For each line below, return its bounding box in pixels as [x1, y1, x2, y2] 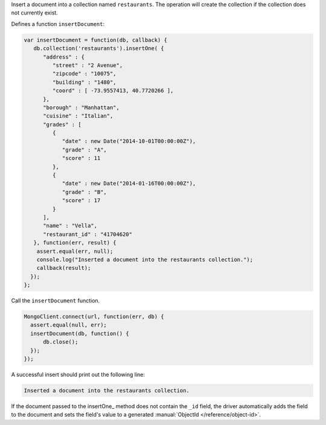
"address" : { [43, 53, 85, 60]
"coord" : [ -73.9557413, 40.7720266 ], [52, 88, 174, 94]
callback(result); [36, 264, 91, 272]
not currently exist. [11, 9, 59, 16]
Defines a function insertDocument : [11, 20, 105, 27]
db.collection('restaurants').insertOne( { [33, 45, 164, 52]
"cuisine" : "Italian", [43, 112, 113, 120]
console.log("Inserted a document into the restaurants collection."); [36, 256, 254, 263]
